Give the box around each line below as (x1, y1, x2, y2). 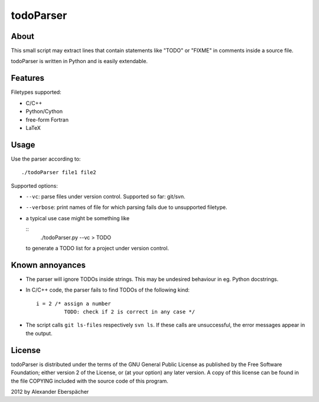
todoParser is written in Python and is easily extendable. (11, 58, 148, 65)
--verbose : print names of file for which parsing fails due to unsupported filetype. (25, 204, 227, 211)
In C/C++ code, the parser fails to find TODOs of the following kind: (25, 286, 190, 293)
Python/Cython (25, 108, 63, 115)
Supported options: (11, 182, 58, 189)
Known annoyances (11, 260, 86, 270)
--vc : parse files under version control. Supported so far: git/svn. (25, 193, 185, 200)
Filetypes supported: (11, 89, 61, 96)
